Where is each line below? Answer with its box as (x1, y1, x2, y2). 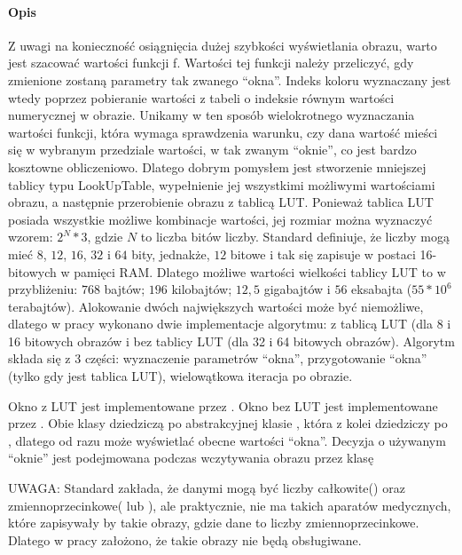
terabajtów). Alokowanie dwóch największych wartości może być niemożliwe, (8, 297, 424, 315)
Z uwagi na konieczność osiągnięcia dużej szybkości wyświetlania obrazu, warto (8, 36, 437, 54)
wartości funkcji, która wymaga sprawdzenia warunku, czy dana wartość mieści (8, 123, 438, 141)
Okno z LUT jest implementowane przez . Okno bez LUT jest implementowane (8, 396, 438, 415)
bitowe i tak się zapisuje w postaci (230, 244, 416, 263)
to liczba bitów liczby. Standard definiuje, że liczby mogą (140, 227, 450, 246)
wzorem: (8, 227, 53, 246)
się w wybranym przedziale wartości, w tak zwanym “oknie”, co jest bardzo (8, 140, 417, 159)
